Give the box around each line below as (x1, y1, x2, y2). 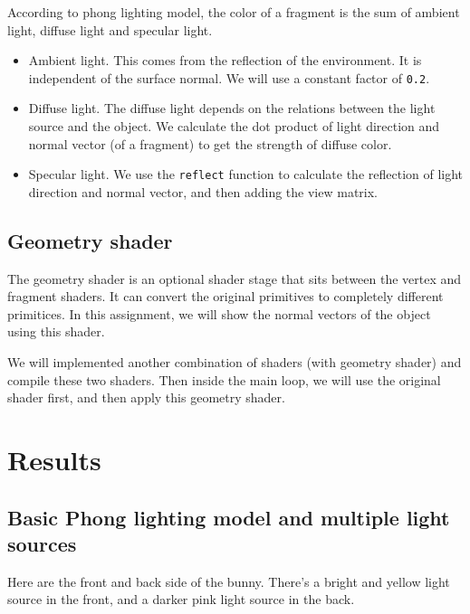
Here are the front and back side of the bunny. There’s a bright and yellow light (7, 571, 450, 590)
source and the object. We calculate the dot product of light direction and (28, 117, 440, 136)
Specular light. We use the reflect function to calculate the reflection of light (28, 165, 464, 184)
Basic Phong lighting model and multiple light (7, 503, 450, 531)
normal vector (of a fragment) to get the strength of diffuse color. (28, 134, 392, 153)
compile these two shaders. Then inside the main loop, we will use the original (7, 370, 441, 389)
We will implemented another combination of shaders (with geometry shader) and (7, 353, 462, 372)
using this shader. (7, 322, 105, 341)
